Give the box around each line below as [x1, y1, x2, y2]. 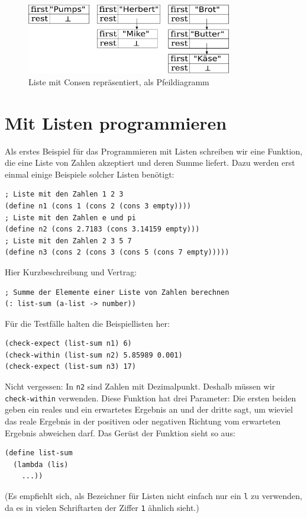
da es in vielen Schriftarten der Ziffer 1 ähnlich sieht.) [5, 501, 199, 513]
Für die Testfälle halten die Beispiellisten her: [5, 317, 170, 329]
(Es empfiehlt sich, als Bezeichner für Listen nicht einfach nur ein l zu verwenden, [5, 489, 302, 501]
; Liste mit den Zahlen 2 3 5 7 [5, 236, 132, 245]
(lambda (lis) [13, 460, 69, 469]
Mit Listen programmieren [5, 110, 227, 134]
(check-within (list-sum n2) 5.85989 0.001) [5, 350, 183, 359]
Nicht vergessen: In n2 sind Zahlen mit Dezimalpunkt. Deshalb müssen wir [5, 380, 276, 392]
